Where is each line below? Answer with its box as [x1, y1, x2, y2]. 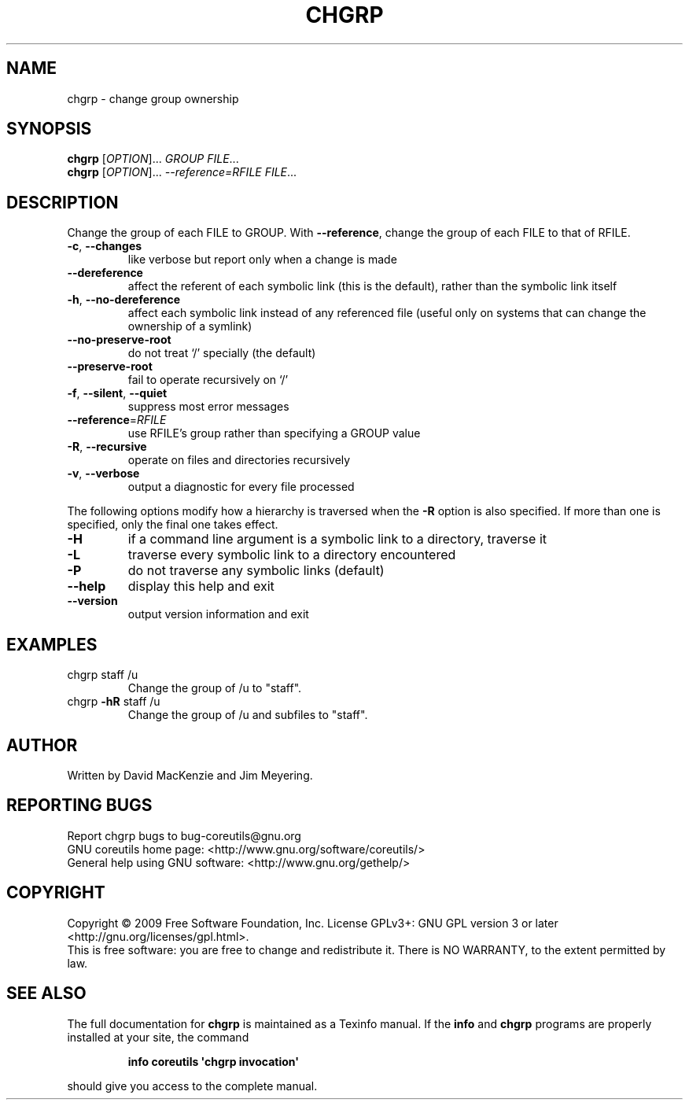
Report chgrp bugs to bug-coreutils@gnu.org [67, 828, 301, 842]
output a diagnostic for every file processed [127, 480, 355, 494]
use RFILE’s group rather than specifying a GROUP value [127, 426, 421, 441]
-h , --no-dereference [67, 293, 181, 307]
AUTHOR [6, 735, 78, 755]
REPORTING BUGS [6, 795, 153, 816]
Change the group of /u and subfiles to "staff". [127, 708, 368, 722]
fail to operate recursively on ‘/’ [127, 373, 289, 387]
